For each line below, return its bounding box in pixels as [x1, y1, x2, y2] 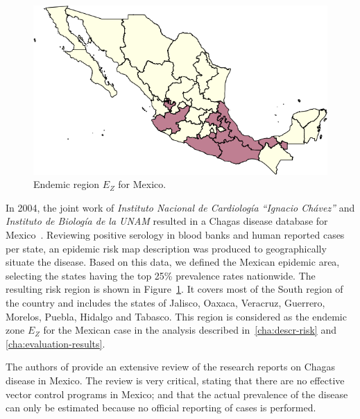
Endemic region [33, 177, 100, 191]
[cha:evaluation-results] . [6, 336, 105, 350]
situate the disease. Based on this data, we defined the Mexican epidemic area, [6, 255, 340, 269]
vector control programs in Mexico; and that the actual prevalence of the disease [6, 386, 348, 401]
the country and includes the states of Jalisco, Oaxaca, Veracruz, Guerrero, [6, 296, 325, 310]
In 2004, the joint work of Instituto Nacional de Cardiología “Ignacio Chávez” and [6, 200, 355, 214]
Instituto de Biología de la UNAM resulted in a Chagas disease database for [6, 214, 328, 228]
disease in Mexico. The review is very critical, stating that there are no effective [6, 373, 345, 387]
